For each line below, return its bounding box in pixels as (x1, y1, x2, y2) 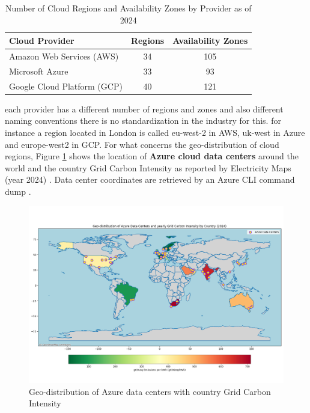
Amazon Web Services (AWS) (9, 50, 119, 63)
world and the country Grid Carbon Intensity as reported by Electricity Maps (5, 161, 291, 174)
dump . (5, 185, 31, 197)
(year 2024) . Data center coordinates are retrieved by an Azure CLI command (5, 173, 295, 186)
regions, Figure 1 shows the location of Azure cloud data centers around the (5, 150, 299, 162)
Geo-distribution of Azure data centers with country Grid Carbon (29, 385, 271, 397)
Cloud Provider (9, 34, 74, 47)
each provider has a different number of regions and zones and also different (5, 102, 284, 115)
